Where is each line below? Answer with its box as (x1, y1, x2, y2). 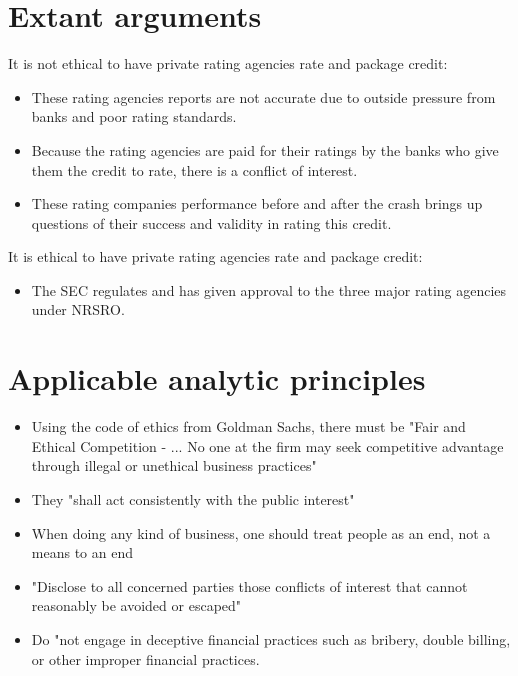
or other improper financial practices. (31, 648, 260, 669)
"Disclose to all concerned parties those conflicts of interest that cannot (31, 575, 468, 596)
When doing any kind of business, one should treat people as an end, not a (31, 522, 491, 543)
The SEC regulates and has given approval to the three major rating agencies (31, 279, 507, 300)
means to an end (31, 542, 133, 563)
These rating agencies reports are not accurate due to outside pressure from (31, 86, 496, 107)
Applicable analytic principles (8, 358, 426, 399)
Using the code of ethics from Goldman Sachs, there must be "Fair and (31, 416, 466, 437)
